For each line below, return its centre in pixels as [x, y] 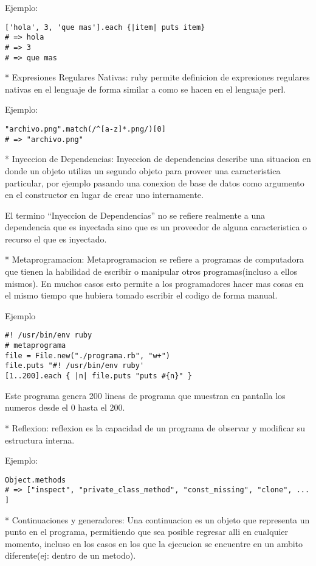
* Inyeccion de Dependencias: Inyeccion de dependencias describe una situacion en [158, 159]
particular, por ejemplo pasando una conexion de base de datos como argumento [155, 182]
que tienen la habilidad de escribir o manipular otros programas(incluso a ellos [151, 271]
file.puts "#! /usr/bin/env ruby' [75, 366]
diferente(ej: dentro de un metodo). [70, 555]
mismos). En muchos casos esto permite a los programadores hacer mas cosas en [154, 283]
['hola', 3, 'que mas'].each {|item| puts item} [105, 27]
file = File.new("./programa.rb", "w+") [88, 356]
